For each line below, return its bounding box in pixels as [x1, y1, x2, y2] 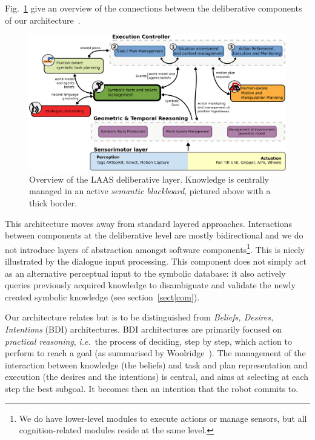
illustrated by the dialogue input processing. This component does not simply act [5, 255, 307, 267]
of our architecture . [5, 13, 81, 26]
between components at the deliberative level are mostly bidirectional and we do [5, 229, 303, 242]
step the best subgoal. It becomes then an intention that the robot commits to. [5, 382, 299, 394]
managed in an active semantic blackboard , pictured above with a [29, 184, 271, 197]
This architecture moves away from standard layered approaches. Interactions [5, 217, 292, 229]
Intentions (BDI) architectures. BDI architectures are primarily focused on [5, 322, 282, 335]
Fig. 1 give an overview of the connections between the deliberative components [5, 2, 302, 14]
